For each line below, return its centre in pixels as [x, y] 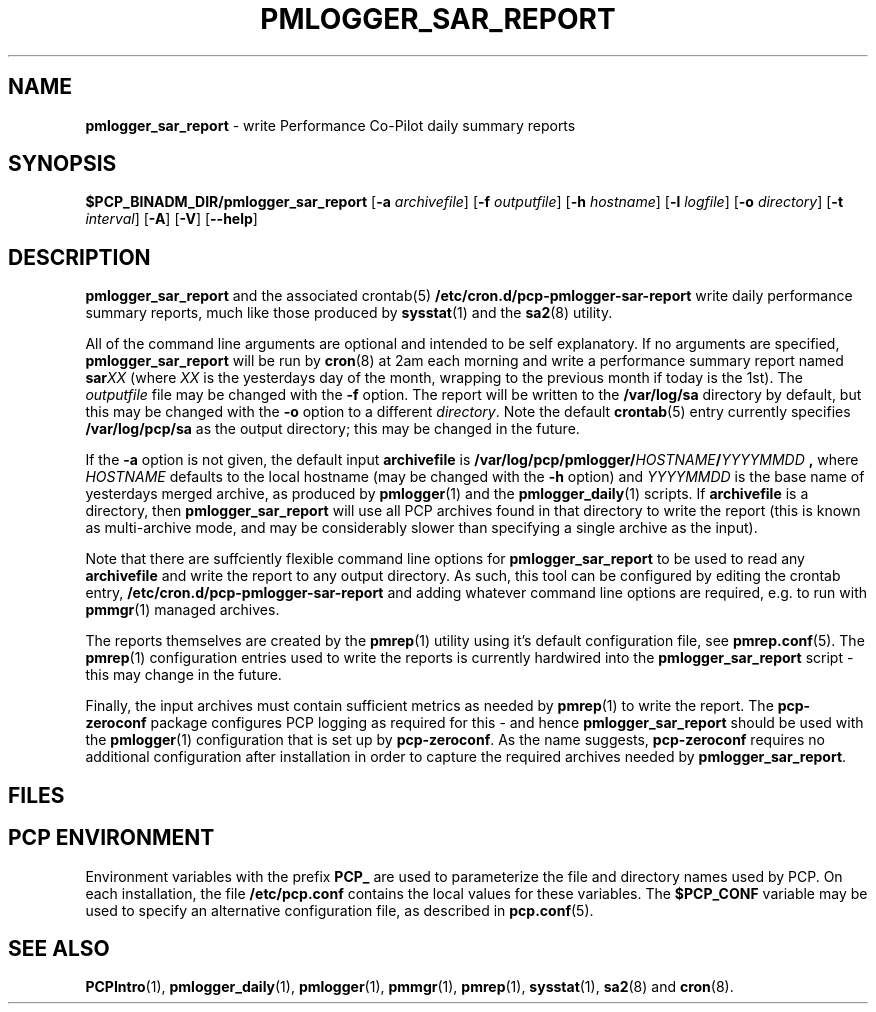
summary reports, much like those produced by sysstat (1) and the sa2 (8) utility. [349, 313]
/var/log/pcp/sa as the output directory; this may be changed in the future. [332, 429]
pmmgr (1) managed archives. [182, 610]
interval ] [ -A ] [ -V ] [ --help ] [171, 219]
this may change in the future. [183, 675]
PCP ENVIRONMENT [111, 838]
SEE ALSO [59, 948]
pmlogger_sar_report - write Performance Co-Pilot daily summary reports [330, 125]
